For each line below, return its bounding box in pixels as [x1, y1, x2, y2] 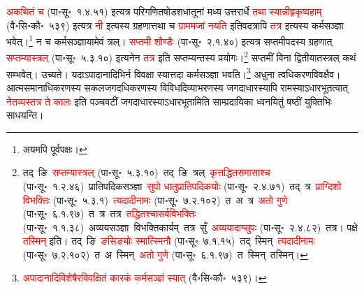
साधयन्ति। [6, 108, 44, 122]
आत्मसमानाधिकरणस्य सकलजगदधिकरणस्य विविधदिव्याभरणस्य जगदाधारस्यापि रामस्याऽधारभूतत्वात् [6, 80, 348, 94]
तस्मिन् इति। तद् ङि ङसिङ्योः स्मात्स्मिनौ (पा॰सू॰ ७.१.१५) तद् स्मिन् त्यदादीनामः [22, 233, 315, 248]
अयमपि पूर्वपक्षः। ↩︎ [22, 141, 87, 156]
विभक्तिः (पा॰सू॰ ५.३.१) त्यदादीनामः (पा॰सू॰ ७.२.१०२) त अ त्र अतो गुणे [22, 192, 288, 207]
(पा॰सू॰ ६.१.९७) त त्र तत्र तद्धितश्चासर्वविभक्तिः [22, 206, 196, 221]
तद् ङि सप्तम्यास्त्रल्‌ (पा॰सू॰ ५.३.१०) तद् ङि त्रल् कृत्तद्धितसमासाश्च [22, 165, 270, 180]
